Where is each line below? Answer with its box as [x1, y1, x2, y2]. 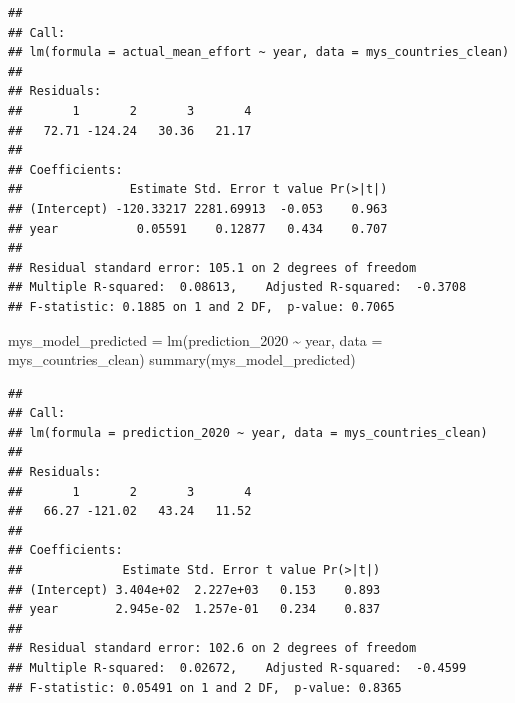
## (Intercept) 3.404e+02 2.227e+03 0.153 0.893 [8, 582, 381, 597]
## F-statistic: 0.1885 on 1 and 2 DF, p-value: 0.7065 [8, 299, 395, 314]
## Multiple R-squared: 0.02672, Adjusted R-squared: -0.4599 [8, 661, 467, 675]
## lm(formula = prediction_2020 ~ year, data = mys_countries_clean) [8, 425, 488, 440]
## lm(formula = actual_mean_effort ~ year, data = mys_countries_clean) [8, 45, 510, 60]
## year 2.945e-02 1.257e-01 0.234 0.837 [8, 602, 381, 617]
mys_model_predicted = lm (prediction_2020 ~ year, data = [8, 329, 383, 350]
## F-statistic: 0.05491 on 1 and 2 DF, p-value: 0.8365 [8, 680, 402, 695]
